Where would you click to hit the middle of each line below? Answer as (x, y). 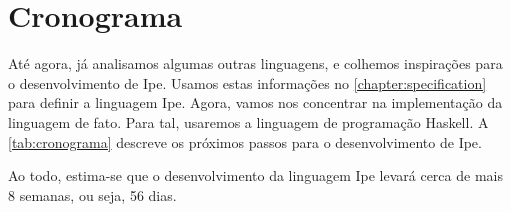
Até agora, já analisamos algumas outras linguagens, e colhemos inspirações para (255, 63)
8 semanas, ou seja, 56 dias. (92, 194)
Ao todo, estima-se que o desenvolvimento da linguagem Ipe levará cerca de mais (255, 175)
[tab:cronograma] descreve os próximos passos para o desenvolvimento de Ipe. (245, 141)
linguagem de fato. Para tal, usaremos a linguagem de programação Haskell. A (248, 121)
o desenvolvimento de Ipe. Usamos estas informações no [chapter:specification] (247, 82)
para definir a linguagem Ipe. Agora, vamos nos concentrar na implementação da (255, 102)
